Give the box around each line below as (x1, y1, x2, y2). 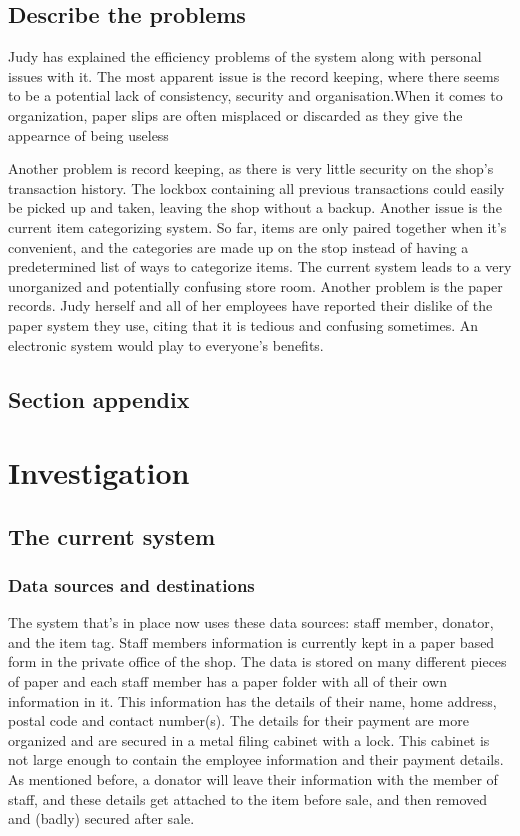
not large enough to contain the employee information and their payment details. (8, 749, 504, 770)
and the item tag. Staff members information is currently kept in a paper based (8, 631, 495, 652)
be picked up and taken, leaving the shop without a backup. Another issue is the (8, 197, 502, 218)
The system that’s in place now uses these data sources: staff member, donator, (8, 612, 494, 633)
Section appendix (8, 383, 190, 414)
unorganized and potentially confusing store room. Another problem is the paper (8, 275, 503, 296)
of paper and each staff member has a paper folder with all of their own (8, 671, 448, 692)
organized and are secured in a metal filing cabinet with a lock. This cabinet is (8, 729, 490, 750)
